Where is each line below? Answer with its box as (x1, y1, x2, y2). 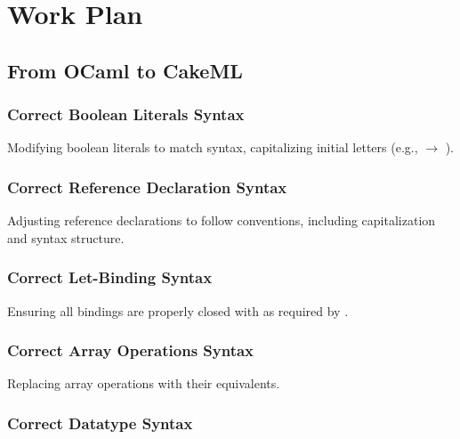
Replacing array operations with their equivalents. (7, 374, 280, 393)
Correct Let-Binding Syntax (7, 266, 213, 289)
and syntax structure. (7, 228, 125, 247)
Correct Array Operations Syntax (7, 339, 254, 362)
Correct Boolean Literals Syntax (7, 103, 245, 126)
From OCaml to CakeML (7, 56, 243, 84)
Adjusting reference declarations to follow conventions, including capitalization (7, 211, 436, 230)
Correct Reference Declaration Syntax (7, 175, 287, 198)
